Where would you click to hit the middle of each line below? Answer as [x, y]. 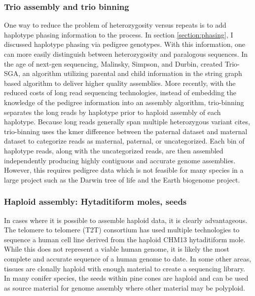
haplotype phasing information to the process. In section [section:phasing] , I [119, 34]
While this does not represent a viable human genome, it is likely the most [117, 249]
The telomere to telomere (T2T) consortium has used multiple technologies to [122, 230]
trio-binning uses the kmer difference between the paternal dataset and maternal [126, 131]
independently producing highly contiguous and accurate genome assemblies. [120, 160]
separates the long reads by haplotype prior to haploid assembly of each [112, 112]
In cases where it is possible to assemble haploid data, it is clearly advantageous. [126, 220]
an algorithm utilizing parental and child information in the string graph [132, 73]
